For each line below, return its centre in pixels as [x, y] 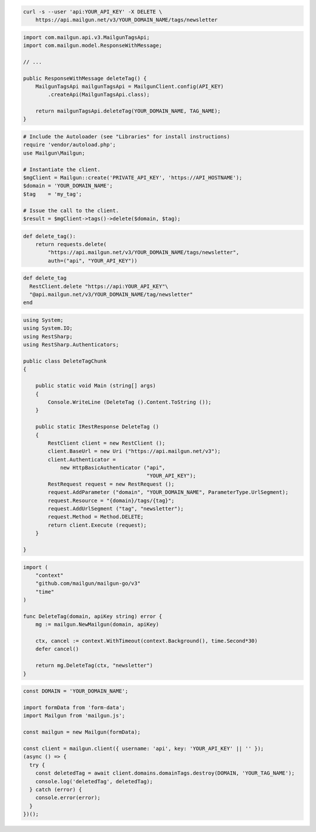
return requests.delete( [71, 244]
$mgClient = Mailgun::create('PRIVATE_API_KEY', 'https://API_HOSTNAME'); [133, 178]
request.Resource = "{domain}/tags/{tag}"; [111, 500]
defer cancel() [57, 649]
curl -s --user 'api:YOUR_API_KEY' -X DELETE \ [92, 11]
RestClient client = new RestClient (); [107, 443]
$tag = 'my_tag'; [52, 194]
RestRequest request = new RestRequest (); [111, 484]
